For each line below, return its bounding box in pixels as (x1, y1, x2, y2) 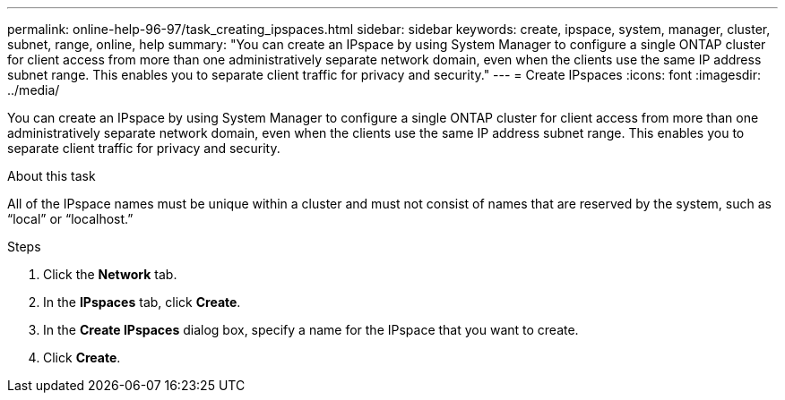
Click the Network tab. (43, 267, 177, 282)
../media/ (7, 82, 60, 98)
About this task (7, 168, 96, 183)
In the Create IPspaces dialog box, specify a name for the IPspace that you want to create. (43, 322, 579, 337)
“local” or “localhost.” (7, 211, 134, 226)
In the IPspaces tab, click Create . (43, 294, 241, 310)
